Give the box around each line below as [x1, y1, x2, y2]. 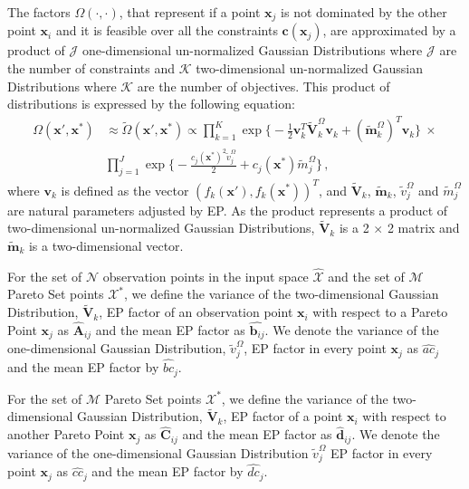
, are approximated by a [322, 21, 456, 40]
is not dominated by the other [281, 3, 447, 21]
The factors [7, 3, 71, 21]
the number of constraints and [7, 59, 175, 78]
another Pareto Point [7, 425, 125, 444]
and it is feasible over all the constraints [55, 21, 278, 40]
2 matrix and [387, 218, 460, 237]
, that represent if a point [119, 3, 261, 21]
